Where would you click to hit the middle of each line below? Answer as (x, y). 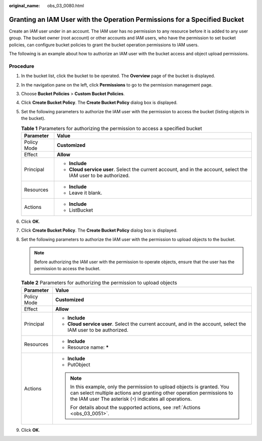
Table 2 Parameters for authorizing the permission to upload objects (99, 283)
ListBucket (81, 210)
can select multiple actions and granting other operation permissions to (152, 392)
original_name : (25, 6)
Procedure (22, 66)
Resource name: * (88, 347)
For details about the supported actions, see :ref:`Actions (135, 407)
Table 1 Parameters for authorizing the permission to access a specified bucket (112, 128)
